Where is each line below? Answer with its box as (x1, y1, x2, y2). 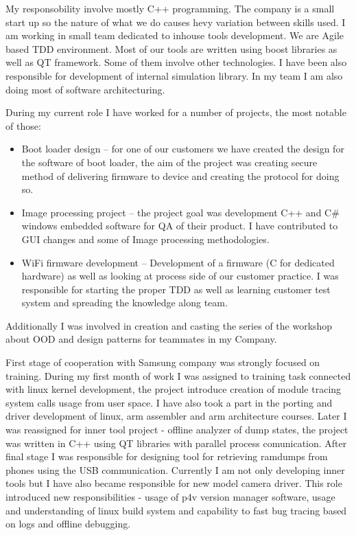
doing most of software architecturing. (5, 82, 165, 96)
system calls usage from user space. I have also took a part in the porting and (5, 395, 333, 409)
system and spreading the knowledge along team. (21, 295, 228, 310)
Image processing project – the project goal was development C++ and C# (21, 205, 340, 219)
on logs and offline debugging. (5, 516, 131, 531)
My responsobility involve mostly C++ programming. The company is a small (5, 1, 335, 15)
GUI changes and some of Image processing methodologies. (21, 231, 270, 246)
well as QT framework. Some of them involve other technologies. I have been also (5, 55, 347, 69)
